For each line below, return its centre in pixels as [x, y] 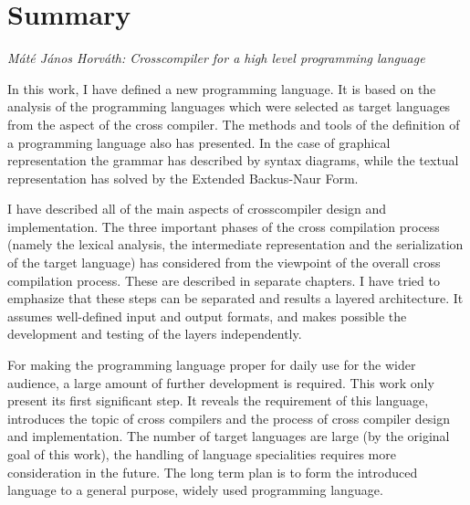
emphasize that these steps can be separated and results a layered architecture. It [235, 298]
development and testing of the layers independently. [155, 334]
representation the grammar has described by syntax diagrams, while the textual [233, 160]
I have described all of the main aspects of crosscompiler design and [197, 209]
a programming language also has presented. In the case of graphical [199, 142]
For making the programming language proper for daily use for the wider [212, 365]
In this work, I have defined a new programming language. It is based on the [222, 88]
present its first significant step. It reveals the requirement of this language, [218, 400]
